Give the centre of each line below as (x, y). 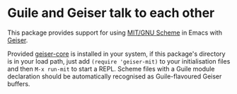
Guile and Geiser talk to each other (111, 13)
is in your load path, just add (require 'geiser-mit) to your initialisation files (119, 61)
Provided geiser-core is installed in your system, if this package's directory (116, 54)
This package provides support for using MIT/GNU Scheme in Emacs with (115, 33)
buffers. (19, 83)
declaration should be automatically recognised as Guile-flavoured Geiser (115, 76)
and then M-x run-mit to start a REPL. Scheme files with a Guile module (111, 69)
